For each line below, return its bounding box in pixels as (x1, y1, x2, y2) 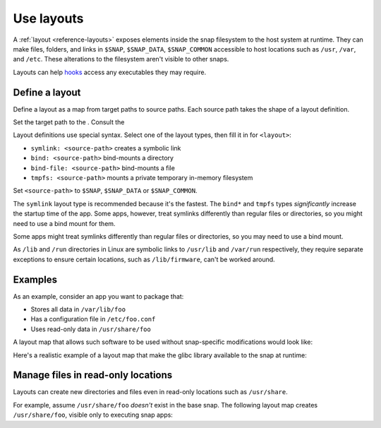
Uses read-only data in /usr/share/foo (30, 325, 151, 333)
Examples (13, 273, 58, 285)
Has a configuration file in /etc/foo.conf (30, 315, 156, 323)
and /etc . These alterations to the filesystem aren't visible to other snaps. (13, 55, 229, 64)
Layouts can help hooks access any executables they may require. (13, 68, 207, 76)
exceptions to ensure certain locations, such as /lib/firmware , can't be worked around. (13, 255, 275, 263)
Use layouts (13, 11, 84, 26)
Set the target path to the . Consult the (13, 118, 125, 126)
